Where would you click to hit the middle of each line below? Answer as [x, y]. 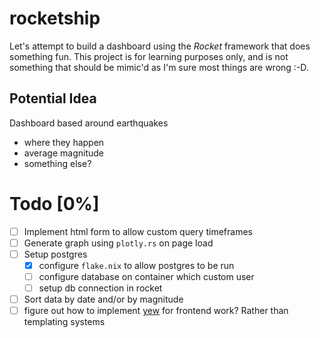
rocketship [55, 18]
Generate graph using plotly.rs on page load [118, 243]
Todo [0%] [54, 203]
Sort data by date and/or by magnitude [103, 299]
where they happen [64, 142]
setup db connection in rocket [100, 288]
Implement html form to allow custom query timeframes [138, 231]
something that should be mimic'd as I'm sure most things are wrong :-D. [159, 67]
